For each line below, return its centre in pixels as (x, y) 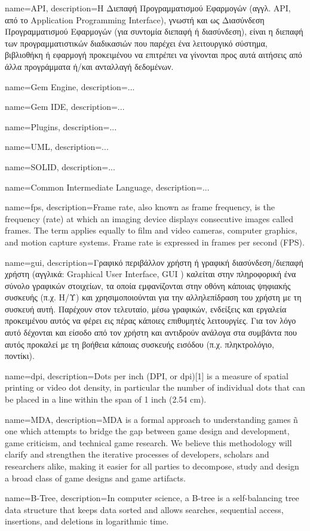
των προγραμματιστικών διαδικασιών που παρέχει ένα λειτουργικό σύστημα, (136, 43)
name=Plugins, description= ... (61, 126)
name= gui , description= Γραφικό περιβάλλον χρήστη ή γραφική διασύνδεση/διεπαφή (154, 262)
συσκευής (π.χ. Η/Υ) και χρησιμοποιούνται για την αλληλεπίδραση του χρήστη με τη (153, 297)
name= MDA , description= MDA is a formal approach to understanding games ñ (151, 419)
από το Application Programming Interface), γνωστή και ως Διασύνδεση (135, 19)
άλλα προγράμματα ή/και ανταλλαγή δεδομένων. (89, 66)
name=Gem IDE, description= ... (65, 107)
